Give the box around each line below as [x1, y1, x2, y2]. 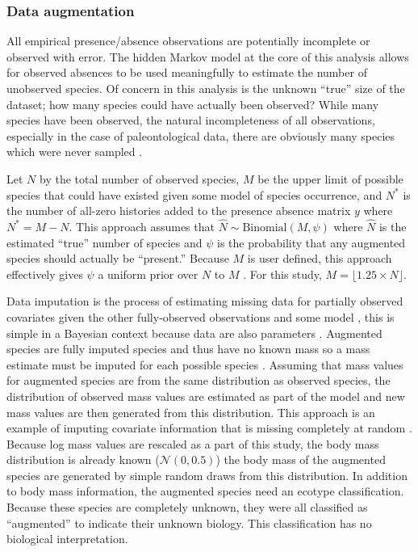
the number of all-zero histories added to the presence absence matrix [6, 202, 351, 219]
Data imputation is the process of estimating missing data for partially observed [6, 293, 403, 310]
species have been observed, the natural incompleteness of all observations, [6, 112, 375, 129]
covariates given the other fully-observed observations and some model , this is [6, 308, 395, 325]
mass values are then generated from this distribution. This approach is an [6, 403, 375, 420]
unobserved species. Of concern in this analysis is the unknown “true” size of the [6, 80, 405, 96]
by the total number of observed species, [39, 170, 240, 187]
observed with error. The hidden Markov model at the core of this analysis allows [6, 48, 409, 65]
